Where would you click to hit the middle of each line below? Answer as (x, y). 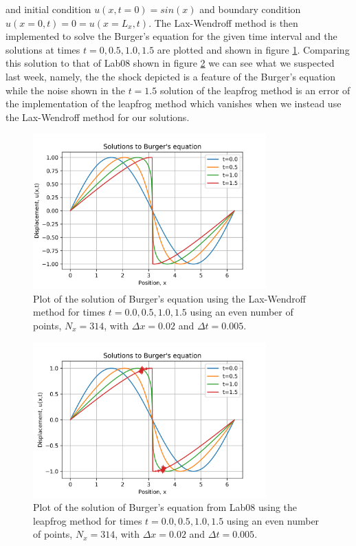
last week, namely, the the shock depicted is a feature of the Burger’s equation (171, 76)
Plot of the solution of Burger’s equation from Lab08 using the (165, 507)
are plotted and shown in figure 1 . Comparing (253, 49)
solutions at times (43, 49)
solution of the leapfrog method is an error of (255, 90)
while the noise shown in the (65, 90)
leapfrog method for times (88, 520)
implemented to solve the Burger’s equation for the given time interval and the (171, 36)
